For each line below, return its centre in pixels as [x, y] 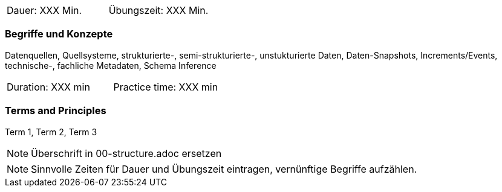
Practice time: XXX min [166, 87]
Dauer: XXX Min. [44, 10]
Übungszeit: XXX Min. [158, 10]
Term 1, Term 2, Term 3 [51, 132]
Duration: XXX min [48, 87]
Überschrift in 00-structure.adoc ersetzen [126, 153]
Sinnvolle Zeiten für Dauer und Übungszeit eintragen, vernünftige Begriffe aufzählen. [224, 169]
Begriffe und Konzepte [59, 34]
